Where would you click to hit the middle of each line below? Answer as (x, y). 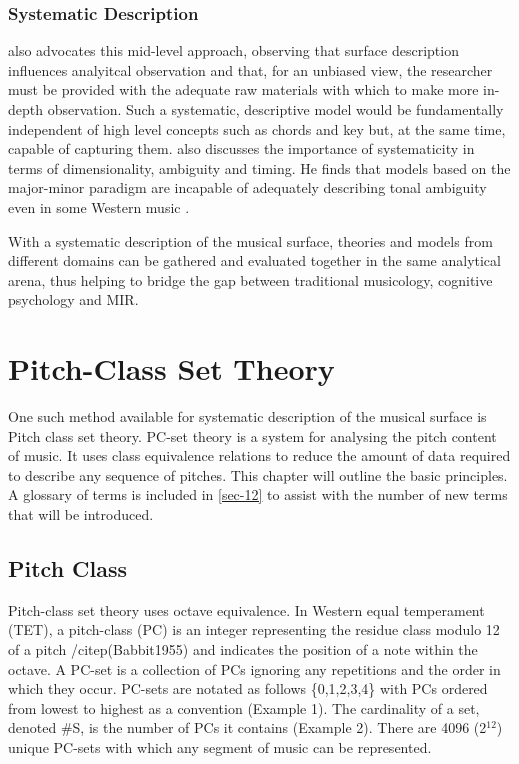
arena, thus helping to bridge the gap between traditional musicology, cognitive (250, 279)
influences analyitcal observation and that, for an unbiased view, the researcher (250, 69)
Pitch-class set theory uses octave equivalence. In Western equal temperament (246, 609)
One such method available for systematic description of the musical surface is (247, 416)
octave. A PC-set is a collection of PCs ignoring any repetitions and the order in (254, 668)
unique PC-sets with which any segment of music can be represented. (220, 746)
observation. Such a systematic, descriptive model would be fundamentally (275, 109)
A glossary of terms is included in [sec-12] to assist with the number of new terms (258, 494)
